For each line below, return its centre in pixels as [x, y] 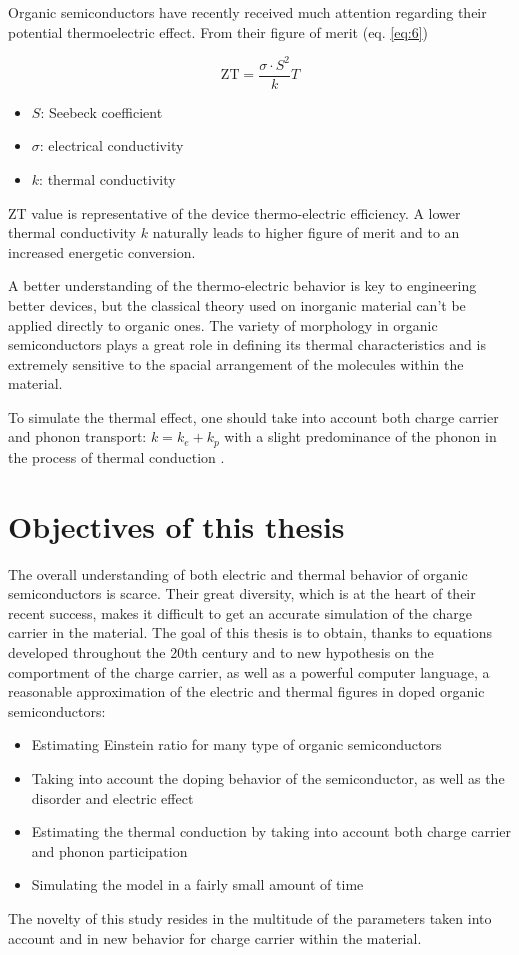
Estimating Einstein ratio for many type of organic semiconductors [236, 744]
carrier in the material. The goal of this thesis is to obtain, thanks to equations [250, 632]
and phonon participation [109, 850]
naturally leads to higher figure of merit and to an [306, 232]
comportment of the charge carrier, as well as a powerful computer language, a [249, 671]
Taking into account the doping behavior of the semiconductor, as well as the [268, 777]
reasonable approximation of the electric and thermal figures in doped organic [246, 691]
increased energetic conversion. [102, 251]
